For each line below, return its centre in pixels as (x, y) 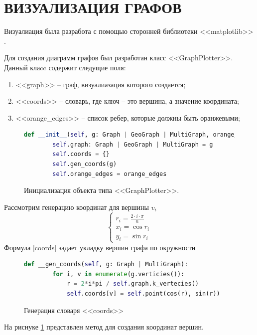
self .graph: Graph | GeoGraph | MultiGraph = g (133, 144)
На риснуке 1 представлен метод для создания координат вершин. (104, 327)
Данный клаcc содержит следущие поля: (65, 67)
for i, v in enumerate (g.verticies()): (119, 274)
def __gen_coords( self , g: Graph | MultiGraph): (106, 264)
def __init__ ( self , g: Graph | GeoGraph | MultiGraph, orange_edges (140, 135)
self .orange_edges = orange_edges (110, 174)
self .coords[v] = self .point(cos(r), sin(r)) (143, 294)
